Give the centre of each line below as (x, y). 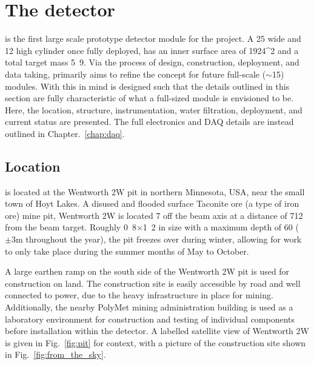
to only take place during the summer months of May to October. (127, 251)
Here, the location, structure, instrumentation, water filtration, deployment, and (154, 109)
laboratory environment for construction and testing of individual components (150, 319)
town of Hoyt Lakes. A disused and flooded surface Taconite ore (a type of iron (152, 203)
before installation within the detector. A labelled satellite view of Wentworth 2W (157, 331)
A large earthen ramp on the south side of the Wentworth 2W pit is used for (147, 271)
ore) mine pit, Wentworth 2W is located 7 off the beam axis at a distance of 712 (154, 215)
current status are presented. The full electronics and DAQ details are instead (149, 122)
